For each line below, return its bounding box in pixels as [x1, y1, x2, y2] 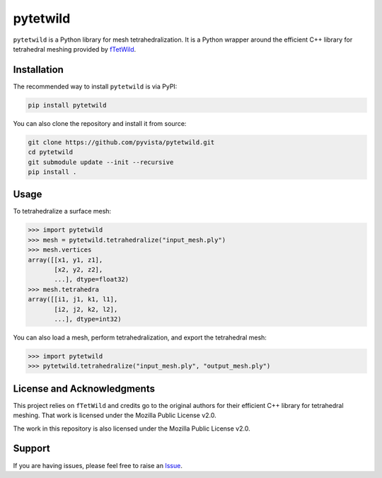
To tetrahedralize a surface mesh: [13, 207, 112, 216]
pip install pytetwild [28, 101, 107, 109]
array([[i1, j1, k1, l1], [28, 296, 118, 303]
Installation [13, 64, 64, 76]
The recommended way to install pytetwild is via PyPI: [13, 82, 178, 91]
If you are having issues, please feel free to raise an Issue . [13, 461, 183, 470]
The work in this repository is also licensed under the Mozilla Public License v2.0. [13, 424, 250, 433]
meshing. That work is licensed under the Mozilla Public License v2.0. [13, 411, 217, 420]
